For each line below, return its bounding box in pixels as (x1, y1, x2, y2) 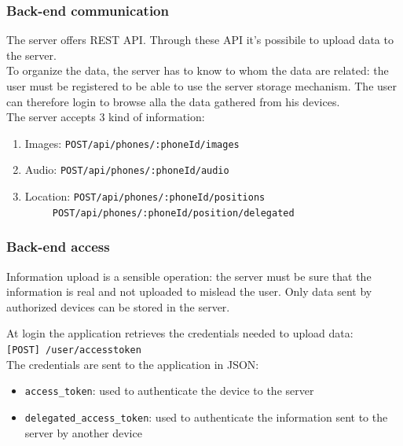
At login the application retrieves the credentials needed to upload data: (6, 325, 354, 341)
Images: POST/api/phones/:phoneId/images (24, 135, 240, 151)
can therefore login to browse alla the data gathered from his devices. (6, 93, 340, 109)
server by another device (24, 424, 142, 440)
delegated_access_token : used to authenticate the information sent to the (24, 408, 388, 425)
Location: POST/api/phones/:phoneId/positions (24, 188, 266, 205)
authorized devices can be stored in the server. (6, 298, 230, 315)
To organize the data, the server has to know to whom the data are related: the (6, 62, 389, 79)
